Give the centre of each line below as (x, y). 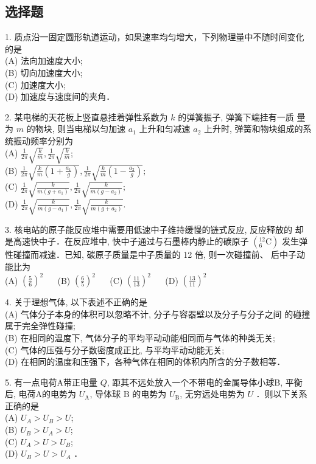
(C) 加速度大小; (35, 84)
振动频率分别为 (43, 140)
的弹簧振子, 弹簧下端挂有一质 (236, 116)
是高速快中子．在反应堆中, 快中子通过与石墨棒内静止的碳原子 (127, 241)
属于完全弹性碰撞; (40, 326)
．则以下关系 (282, 394)
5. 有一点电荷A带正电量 (51, 382)
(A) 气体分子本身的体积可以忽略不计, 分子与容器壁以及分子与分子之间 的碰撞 (158, 313)
